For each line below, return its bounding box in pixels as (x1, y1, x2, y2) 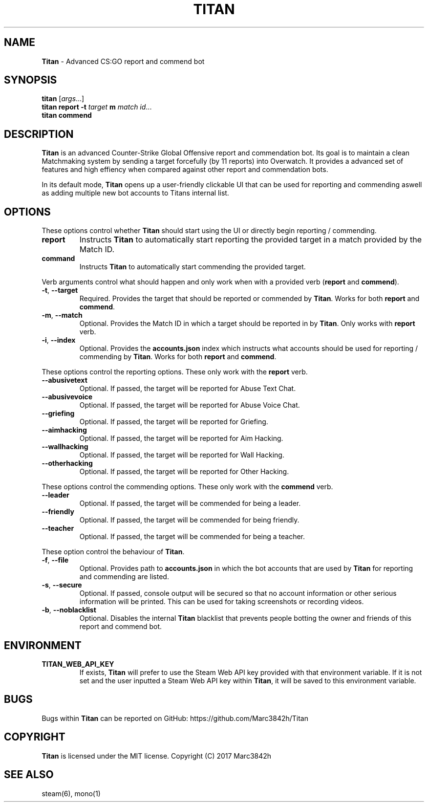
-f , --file (42, 556, 69, 565)
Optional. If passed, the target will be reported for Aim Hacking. (79, 434, 283, 443)
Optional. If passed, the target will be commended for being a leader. (79, 499, 301, 508)
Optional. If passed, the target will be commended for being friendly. (79, 516, 300, 524)
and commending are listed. (79, 572, 169, 581)
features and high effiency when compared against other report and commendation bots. (42, 165, 328, 174)
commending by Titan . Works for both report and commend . (79, 352, 277, 361)
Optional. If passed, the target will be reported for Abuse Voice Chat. (79, 401, 300, 410)
